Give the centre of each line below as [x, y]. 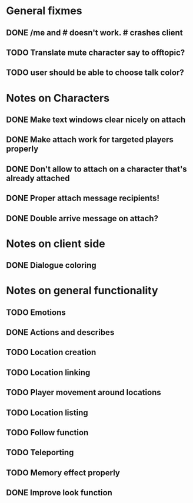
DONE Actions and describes [60, 332]
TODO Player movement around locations [84, 392]
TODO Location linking [48, 372]
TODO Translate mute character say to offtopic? [96, 52]
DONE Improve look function [59, 493]
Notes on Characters [58, 98]
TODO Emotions [36, 312]
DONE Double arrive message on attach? [82, 218]
